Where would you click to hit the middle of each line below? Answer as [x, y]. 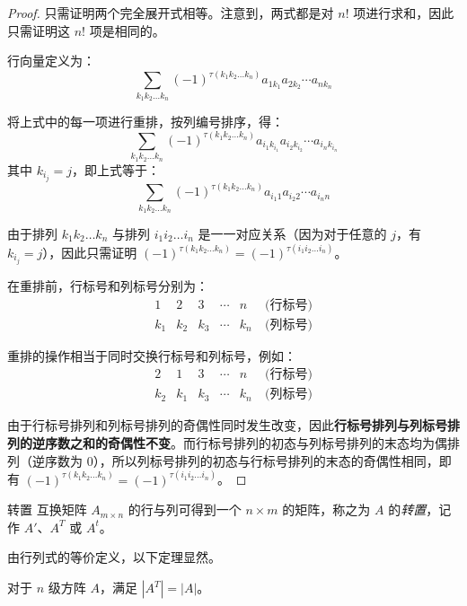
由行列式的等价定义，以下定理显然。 [114, 557]
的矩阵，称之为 [326, 509]
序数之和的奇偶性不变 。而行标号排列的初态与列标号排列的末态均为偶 [246, 443]
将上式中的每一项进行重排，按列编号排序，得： [145, 121]
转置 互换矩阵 [47, 509]
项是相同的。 [127, 30]
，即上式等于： [116, 169]
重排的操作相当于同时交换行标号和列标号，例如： [152, 355]
